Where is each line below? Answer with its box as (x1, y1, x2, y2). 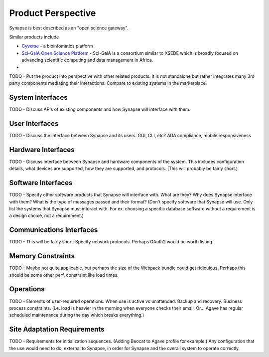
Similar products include (9, 34, 59, 40)
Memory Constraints (9, 252, 75, 260)
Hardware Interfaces (9, 145, 75, 154)
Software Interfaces (9, 178, 73, 187)
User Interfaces (9, 120, 59, 128)
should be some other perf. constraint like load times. (9, 272, 119, 278)
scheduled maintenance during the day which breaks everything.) (9, 312, 144, 318)
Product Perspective (9, 7, 96, 18)
